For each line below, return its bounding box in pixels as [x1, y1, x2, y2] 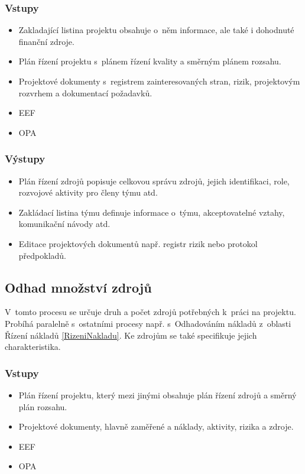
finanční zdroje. [18, 35, 74, 47]
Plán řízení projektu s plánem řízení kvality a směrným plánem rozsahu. [18, 55, 281, 67]
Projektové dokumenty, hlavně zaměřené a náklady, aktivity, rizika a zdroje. [18, 420, 294, 433]
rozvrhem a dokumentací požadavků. [18, 86, 152, 99]
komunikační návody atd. [18, 217, 111, 230]
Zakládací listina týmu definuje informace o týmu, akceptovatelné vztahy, [18, 206, 285, 218]
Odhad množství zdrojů [5, 278, 152, 296]
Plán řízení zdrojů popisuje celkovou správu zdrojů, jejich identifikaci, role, [18, 174, 290, 187]
